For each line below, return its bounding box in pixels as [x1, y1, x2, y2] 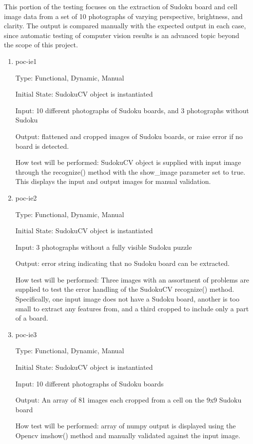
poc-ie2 [15, 192, 37, 202]
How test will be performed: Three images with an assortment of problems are [15, 274, 250, 284]
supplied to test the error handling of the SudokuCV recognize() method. [15, 284, 234, 294]
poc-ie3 [15, 329, 37, 339]
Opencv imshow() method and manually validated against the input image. [15, 430, 240, 440]
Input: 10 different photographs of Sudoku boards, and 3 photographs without [15, 105, 249, 115]
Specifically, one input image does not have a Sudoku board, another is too [15, 294, 239, 304]
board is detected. [15, 141, 69, 151]
